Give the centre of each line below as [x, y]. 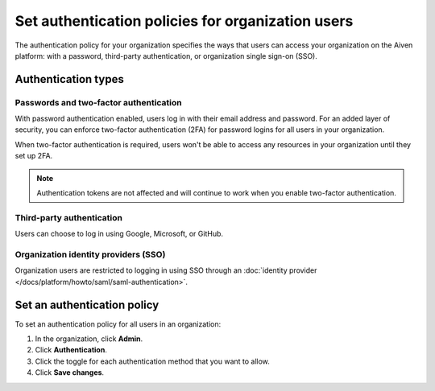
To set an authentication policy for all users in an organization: [118, 324]
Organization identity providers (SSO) [90, 254]
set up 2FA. [34, 156]
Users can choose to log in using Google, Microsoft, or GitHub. [119, 234]
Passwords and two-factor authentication [98, 102]
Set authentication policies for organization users [184, 21]
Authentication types [69, 79]
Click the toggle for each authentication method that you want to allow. [152, 361]
